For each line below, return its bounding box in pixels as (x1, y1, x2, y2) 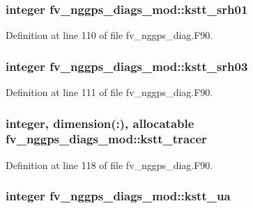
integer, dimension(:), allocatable (6, 114, 194, 131)
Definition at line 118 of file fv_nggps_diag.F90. (6, 157, 213, 172)
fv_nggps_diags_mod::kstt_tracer (6, 130, 207, 147)
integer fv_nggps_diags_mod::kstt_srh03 (6, 57, 248, 74)
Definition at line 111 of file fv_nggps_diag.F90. (6, 85, 213, 99)
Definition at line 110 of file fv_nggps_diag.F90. (6, 28, 213, 42)
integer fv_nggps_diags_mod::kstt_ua (6, 187, 231, 205)
